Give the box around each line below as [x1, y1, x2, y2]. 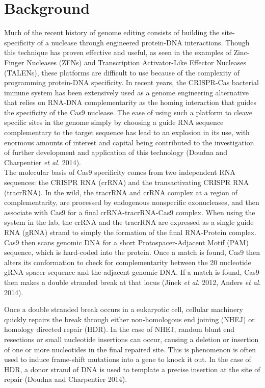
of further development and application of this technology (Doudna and [4, 147, 227, 158]
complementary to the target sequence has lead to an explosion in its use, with [4, 127, 250, 138]
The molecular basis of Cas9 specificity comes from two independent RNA [4, 167, 235, 177]
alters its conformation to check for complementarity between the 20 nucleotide [4, 256, 251, 267]
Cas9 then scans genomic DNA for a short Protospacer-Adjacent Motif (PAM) [4, 237, 249, 247]
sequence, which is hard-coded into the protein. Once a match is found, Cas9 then [4, 247, 260, 257]
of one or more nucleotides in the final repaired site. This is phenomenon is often [4, 344, 256, 354]
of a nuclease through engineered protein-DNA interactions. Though [37, 37, 250, 47]
